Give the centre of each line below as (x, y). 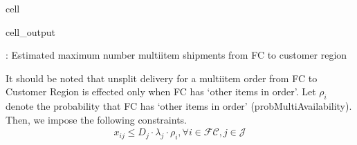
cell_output (30, 31)
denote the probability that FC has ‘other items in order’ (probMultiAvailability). (179, 106)
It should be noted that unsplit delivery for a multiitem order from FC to (162, 78)
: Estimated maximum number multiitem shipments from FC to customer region (176, 55)
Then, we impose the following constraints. (96, 119)
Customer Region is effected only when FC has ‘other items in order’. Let (161, 91)
